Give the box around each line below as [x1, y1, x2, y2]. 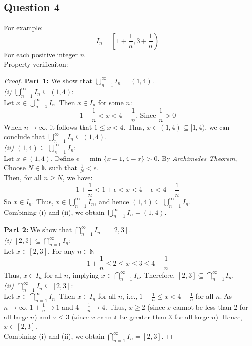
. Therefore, [140, 269, 175, 280]
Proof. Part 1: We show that [4, 75, 92, 85]
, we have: [62, 172, 93, 183]
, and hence [94, 196, 129, 206]
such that [49, 162, 78, 173]
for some [98, 97, 124, 107]
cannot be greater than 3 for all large [97, 311, 209, 321]
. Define [50, 153, 74, 163]
